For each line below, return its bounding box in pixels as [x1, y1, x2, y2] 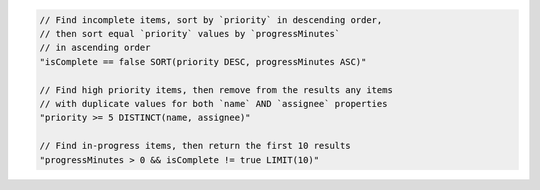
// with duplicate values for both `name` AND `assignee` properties [39, 98, 388, 109]
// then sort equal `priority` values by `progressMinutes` [39, 28, 341, 39]
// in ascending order [39, 42, 151, 54]
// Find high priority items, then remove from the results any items [39, 84, 394, 95]
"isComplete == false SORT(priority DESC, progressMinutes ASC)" [39, 56, 367, 67]
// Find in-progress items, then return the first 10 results [39, 140, 351, 152]
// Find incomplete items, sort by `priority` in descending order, [39, 14, 383, 25]
